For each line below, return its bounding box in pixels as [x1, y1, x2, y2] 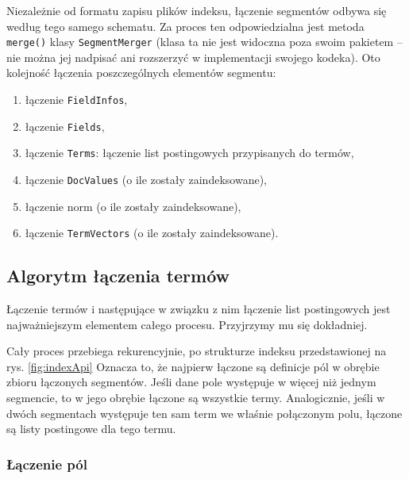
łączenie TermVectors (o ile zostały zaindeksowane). [25, 224, 279, 241]
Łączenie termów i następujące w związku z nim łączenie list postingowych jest [6, 301, 391, 317]
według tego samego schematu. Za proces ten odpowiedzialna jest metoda [6, 17, 365, 34]
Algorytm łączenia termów [6, 263, 230, 288]
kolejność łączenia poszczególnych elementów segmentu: [6, 64, 276, 81]
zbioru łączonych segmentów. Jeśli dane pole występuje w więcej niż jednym [6, 374, 376, 390]
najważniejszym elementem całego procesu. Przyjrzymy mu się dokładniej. [6, 316, 368, 332]
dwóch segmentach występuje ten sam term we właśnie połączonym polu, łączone [6, 404, 403, 421]
